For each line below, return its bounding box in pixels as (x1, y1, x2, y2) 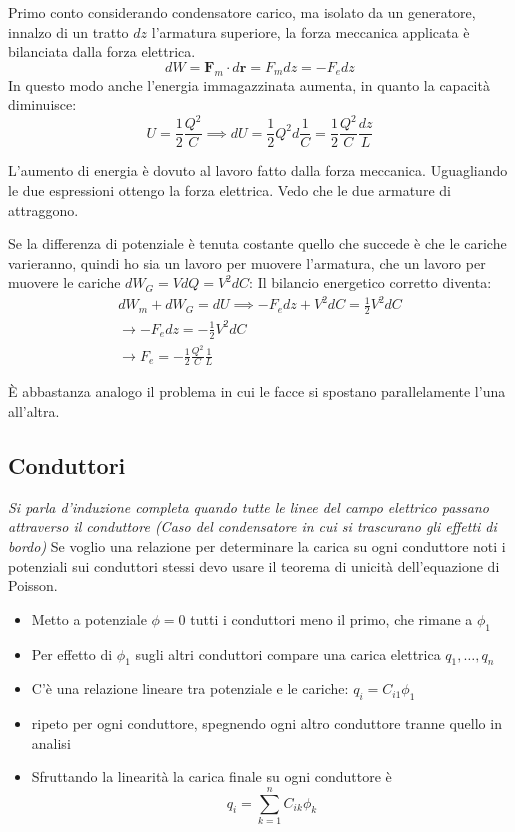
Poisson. (8, 575, 58, 596)
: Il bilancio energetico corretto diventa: (249, 272, 492, 293)
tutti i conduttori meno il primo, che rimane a (190, 608, 473, 629)
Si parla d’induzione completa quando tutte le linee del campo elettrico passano (8, 496, 489, 517)
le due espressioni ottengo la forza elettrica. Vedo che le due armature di (8, 179, 451, 200)
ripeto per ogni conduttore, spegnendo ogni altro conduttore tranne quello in (31, 713, 502, 734)
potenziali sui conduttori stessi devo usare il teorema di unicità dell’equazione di (8, 555, 500, 576)
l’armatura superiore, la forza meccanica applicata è (151, 21, 470, 42)
